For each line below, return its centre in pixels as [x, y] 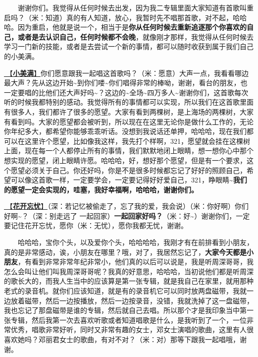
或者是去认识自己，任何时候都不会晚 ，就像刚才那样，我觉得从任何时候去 [135, 36]
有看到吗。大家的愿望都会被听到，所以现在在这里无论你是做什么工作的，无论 [129, 121]
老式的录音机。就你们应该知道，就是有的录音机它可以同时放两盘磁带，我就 [125, 291]
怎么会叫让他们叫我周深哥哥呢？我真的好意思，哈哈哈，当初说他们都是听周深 [129, 271]
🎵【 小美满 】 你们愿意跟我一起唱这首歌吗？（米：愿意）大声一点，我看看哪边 [126, 73]
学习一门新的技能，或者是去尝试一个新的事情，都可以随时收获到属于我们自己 [129, 46]
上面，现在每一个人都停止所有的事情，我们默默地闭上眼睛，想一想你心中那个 [129, 150]
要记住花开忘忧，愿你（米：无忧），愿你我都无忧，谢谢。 [96, 225]
